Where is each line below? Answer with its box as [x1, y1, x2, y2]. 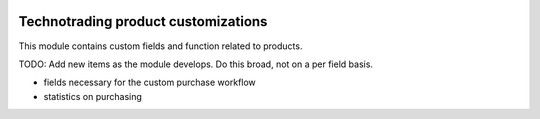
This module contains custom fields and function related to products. [18, 40, 303, 52]
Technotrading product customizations [18, 13, 268, 30]
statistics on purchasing [43, 90, 142, 102]
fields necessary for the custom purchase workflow [43, 76, 257, 89]
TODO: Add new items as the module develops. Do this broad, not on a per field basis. [18, 58, 374, 70]
